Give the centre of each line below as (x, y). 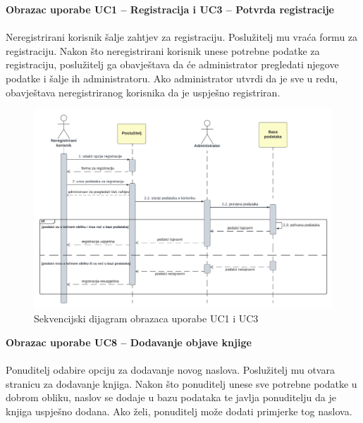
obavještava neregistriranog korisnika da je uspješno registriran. (143, 92)
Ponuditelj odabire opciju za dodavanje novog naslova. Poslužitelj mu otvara (170, 370)
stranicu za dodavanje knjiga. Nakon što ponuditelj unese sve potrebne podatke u (181, 383)
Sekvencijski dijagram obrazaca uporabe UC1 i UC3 (146, 318)
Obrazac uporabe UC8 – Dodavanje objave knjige (129, 342)
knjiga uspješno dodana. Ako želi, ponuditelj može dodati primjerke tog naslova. (179, 411)
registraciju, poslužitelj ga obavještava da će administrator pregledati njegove (172, 64)
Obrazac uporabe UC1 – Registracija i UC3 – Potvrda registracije (170, 9)
